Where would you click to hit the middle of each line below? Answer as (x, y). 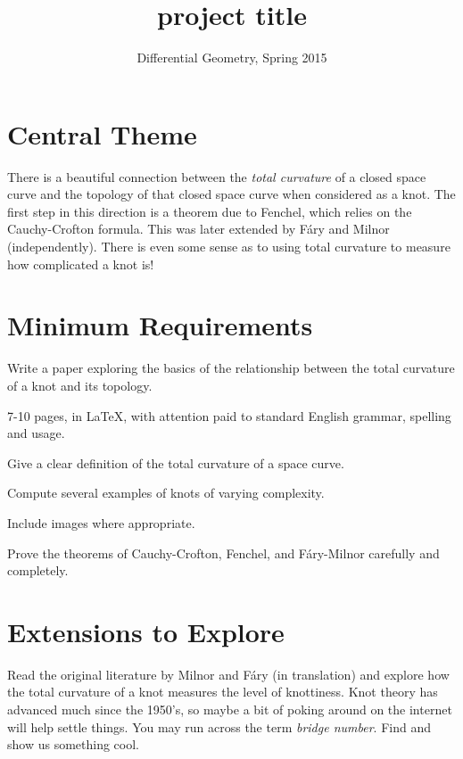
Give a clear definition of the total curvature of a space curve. (176, 462)
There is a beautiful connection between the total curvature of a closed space (217, 176)
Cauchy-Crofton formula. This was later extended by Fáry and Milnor (198, 229)
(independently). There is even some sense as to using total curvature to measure (229, 247)
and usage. (36, 433)
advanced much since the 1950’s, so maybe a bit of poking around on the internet (230, 709)
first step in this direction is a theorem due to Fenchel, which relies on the (210, 211)
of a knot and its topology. (80, 385)
